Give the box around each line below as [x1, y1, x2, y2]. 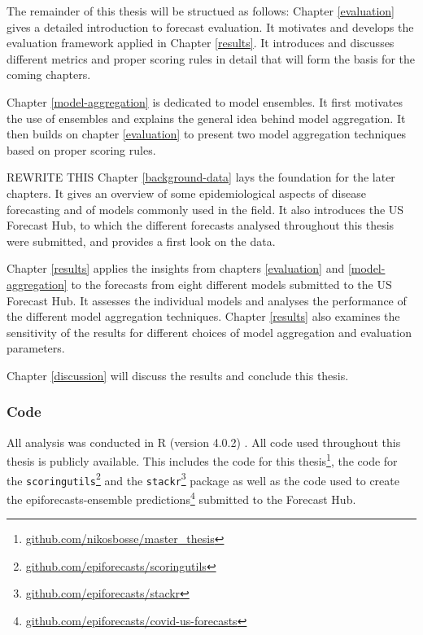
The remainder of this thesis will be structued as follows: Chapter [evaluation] [7, 2, 395, 19]
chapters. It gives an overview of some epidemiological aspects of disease [7, 184, 366, 201]
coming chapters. [7, 66, 91, 83]
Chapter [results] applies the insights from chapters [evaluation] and [7, 260, 345, 277]
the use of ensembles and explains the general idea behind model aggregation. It [7, 109, 406, 126]
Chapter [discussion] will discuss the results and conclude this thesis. [7, 366, 349, 383]
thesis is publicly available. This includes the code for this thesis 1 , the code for [7, 450, 398, 469]
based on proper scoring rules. [7, 141, 156, 158]
